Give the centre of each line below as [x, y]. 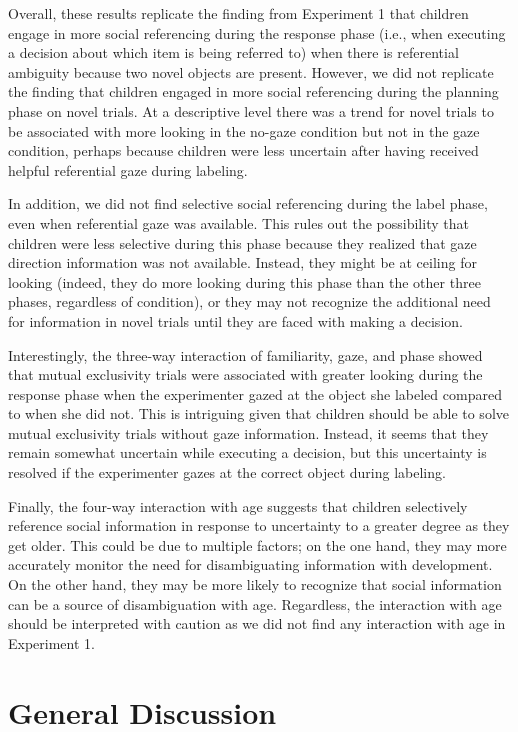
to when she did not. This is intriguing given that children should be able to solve [258, 413]
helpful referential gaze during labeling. [128, 169]
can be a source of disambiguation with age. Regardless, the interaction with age [255, 603]
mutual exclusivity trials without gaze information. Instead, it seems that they [248, 432]
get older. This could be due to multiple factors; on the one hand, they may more [257, 544]
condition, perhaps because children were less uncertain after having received [243, 150]
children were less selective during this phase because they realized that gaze [242, 242]
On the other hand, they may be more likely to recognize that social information [255, 584]
